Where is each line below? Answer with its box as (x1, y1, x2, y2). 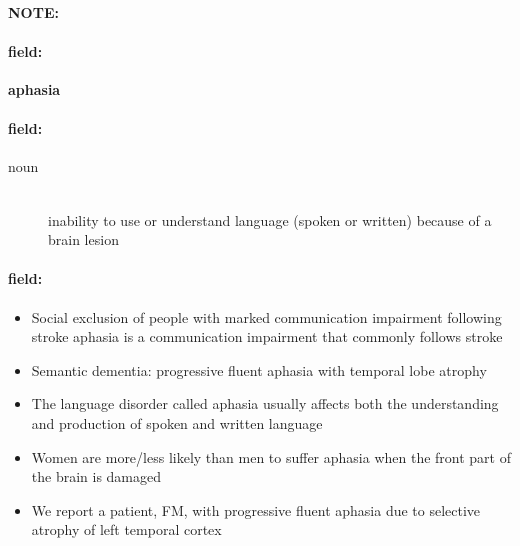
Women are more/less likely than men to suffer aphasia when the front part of (31, 446, 512, 467)
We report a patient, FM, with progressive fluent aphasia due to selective (31, 499, 481, 520)
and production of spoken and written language (31, 412, 323, 433)
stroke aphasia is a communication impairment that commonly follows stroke (31, 326, 503, 347)
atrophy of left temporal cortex (31, 519, 222, 540)
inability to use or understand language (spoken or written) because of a (48, 209, 492, 230)
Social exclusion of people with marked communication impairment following (31, 306, 502, 327)
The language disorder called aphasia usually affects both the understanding (31, 393, 499, 414)
